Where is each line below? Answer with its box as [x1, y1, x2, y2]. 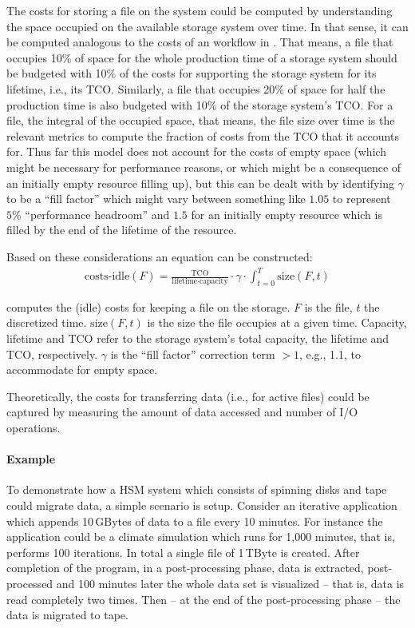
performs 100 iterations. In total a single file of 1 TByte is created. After [6, 543, 360, 560]
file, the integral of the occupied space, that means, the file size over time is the [6, 112, 395, 129]
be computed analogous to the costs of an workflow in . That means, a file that [6, 34, 393, 50]
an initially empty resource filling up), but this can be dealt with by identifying [6, 174, 395, 191]
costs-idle [85, 271, 130, 283]
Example [6, 451, 56, 467]
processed [6, 574, 53, 591]
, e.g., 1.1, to [298, 345, 361, 362]
